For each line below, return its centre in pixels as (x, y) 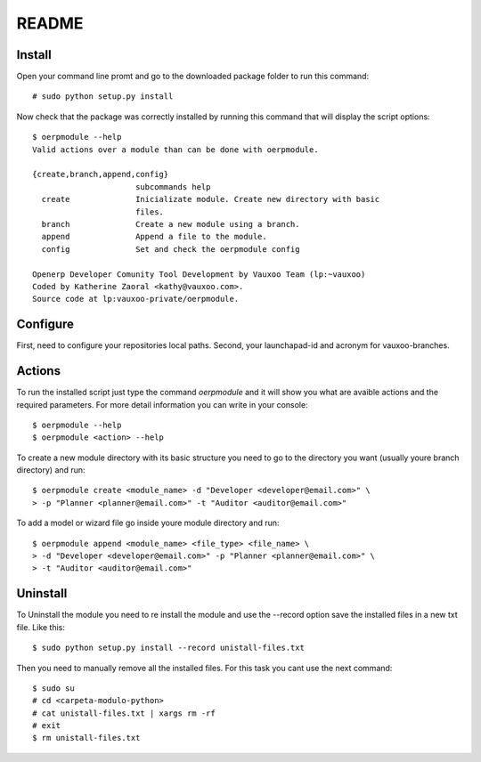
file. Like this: (41, 627)
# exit (47, 726)
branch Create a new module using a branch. (171, 224)
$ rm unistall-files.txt (86, 738)
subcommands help (173, 186)
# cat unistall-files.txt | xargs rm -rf (124, 713)
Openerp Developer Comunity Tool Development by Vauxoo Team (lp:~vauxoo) (199, 274)
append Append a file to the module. (154, 237)
